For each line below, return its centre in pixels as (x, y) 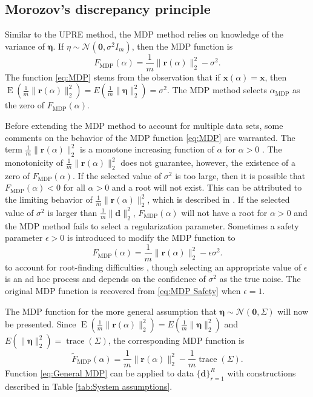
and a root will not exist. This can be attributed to (207, 187)
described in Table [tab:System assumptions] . (89, 386)
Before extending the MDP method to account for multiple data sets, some (144, 126)
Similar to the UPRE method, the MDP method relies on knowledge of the (144, 34)
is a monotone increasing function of (147, 149)
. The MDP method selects (217, 90)
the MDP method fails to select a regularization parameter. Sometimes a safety (152, 225)
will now (293, 311)
